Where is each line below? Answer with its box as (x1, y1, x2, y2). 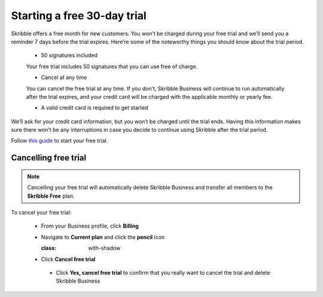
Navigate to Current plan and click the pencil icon (41, 234, 165, 241)
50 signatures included (41, 51, 98, 59)
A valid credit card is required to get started (41, 104, 149, 111)
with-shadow (88, 244, 121, 251)
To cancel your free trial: (11, 209, 72, 216)
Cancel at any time (41, 74, 87, 81)
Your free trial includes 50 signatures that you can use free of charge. (26, 63, 198, 70)
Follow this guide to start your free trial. (11, 137, 108, 144)
